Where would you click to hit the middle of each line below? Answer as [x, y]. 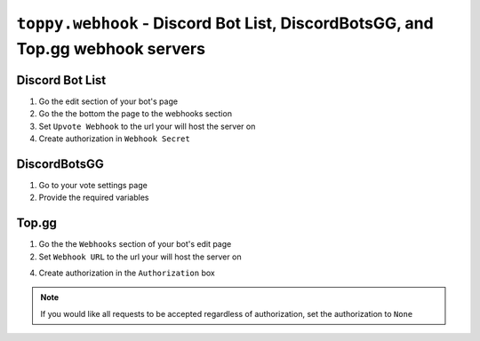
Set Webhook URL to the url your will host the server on [140, 257]
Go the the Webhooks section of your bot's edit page [135, 244]
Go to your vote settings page [93, 185]
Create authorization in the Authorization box [127, 273]
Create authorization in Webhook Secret [114, 139]
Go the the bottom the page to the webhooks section [136, 114]
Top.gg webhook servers [111, 48]
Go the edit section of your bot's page [108, 101]
